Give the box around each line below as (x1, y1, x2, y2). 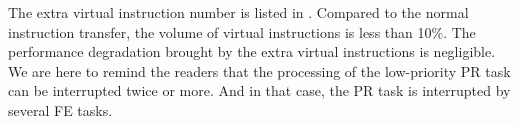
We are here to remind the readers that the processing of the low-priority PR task (8, 60, 511, 81)
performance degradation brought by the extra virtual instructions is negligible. (8, 41, 496, 62)
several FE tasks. (8, 99, 113, 120)
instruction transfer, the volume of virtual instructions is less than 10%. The (8, 21, 476, 42)
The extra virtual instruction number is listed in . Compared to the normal (8, 2, 469, 22)
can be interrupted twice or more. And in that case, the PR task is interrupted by (8, 80, 511, 101)
